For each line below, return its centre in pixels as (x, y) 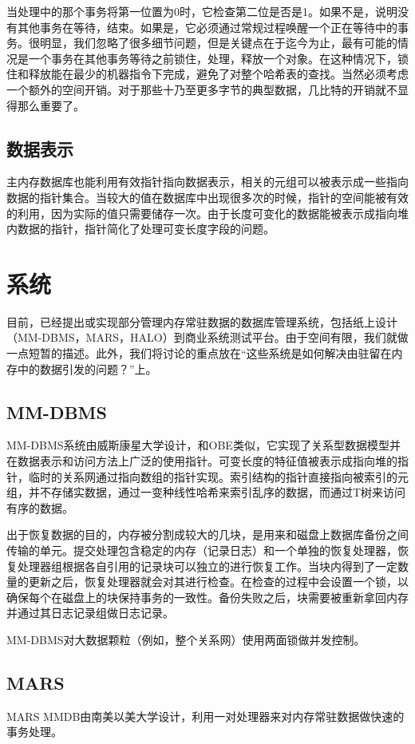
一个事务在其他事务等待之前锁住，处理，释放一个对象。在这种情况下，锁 (218, 58)
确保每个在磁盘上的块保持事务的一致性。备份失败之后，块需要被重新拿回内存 (207, 597)
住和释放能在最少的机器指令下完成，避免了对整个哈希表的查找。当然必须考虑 (207, 74)
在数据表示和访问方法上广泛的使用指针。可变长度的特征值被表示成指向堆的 (202, 461)
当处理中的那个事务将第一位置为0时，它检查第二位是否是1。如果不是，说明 (202, 11)
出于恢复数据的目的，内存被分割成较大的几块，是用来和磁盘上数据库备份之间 (207, 534)
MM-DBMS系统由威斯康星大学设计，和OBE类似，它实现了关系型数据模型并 (204, 445)
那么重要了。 (51, 105)
